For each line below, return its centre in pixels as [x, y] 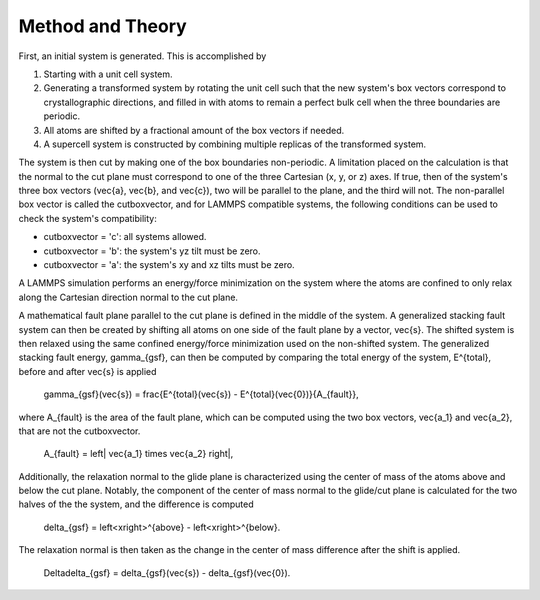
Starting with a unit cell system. [108, 74]
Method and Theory [102, 26]
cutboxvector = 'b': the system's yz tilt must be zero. [152, 251]
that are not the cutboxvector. [79, 431]
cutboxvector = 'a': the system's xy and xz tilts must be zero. [169, 265]
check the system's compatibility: [87, 218]
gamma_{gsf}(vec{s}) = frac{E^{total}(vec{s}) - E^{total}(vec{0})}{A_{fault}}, [201, 394]
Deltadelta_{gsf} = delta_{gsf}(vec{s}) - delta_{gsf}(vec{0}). [167, 572]
